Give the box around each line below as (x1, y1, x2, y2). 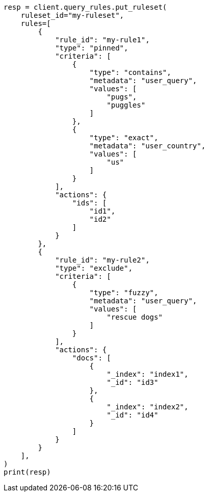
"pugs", (107, 93, 137, 101)
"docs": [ (72, 354, 111, 362)
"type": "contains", (89, 68, 171, 76)
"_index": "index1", (107, 370, 189, 378)
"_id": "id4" (107, 411, 159, 419)
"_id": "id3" (107, 378, 159, 386)
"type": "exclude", (55, 264, 133, 272)
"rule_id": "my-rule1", (55, 36, 150, 44)
